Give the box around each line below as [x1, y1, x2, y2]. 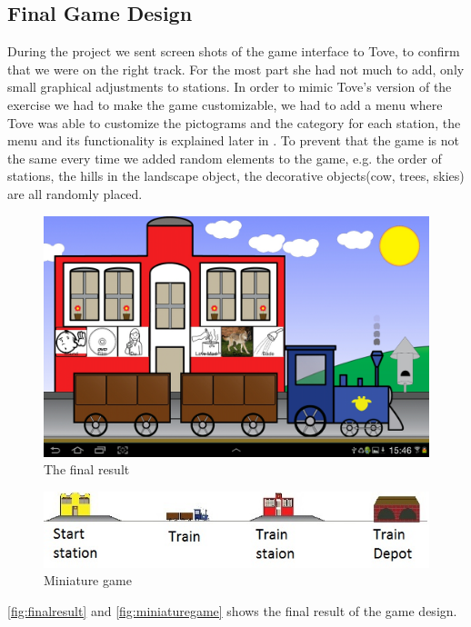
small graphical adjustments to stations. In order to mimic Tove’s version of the [7, 77, 452, 96]
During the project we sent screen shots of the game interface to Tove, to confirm [7, 42, 460, 61]
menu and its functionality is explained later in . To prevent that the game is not [7, 131, 459, 150]
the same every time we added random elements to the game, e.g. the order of [7, 148, 442, 167]
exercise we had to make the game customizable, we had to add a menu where [7, 95, 443, 114]
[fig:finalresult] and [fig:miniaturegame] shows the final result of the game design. [7, 601, 457, 620]
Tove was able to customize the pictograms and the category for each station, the [7, 113, 461, 132]
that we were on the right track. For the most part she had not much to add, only [7, 59, 465, 78]
